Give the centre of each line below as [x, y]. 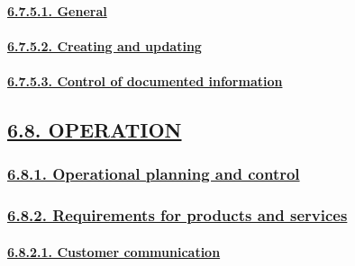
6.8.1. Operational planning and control [154, 174]
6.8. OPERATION [95, 129]
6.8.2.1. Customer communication [114, 251]
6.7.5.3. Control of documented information [145, 80]
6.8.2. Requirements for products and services [177, 215]
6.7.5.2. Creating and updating [105, 45]
